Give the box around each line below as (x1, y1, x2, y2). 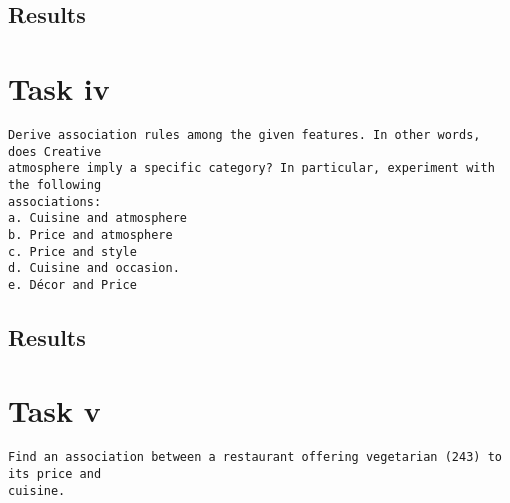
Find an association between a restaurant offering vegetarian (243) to (8, 450, 502, 465)
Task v (8, 390, 101, 431)
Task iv (8, 67, 110, 108)
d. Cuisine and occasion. (8, 261, 180, 276)
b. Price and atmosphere (8, 227, 173, 242)
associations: (8, 194, 102, 209)
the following (8, 177, 102, 192)
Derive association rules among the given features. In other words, (8, 127, 481, 142)
